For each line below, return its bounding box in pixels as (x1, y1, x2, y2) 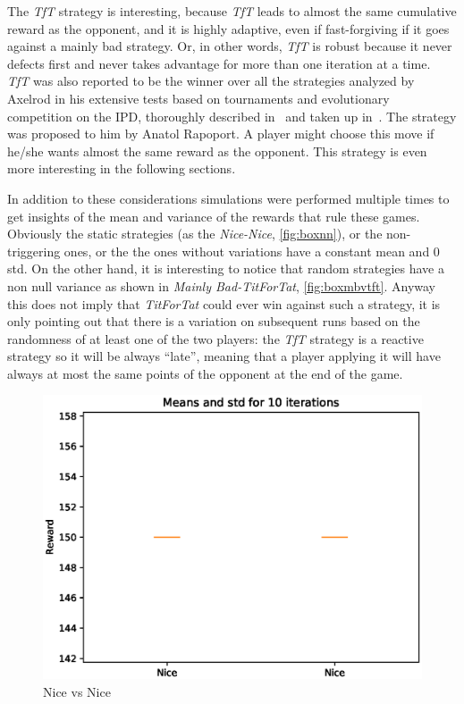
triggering (7, 241, 61, 260)
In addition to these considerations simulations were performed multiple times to (7, 189, 450, 207)
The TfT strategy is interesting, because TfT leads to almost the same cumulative (7, 2, 457, 20)
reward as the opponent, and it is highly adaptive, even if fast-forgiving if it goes (7, 19, 450, 38)
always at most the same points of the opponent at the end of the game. (7, 364, 403, 382)
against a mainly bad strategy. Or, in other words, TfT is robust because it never (7, 37, 452, 55)
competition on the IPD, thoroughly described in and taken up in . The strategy (7, 106, 457, 125)
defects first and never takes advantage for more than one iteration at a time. (7, 54, 431, 72)
